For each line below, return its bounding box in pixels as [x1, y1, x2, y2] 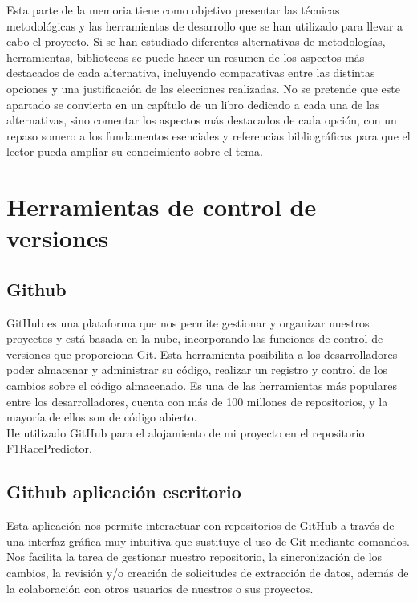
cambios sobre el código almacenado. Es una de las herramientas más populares [6, 377, 397, 394]
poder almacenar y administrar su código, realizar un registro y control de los [6, 361, 388, 378]
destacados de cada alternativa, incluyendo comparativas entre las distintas [6, 64, 375, 81]
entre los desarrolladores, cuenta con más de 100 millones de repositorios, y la [6, 393, 388, 409]
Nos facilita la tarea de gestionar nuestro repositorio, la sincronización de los [6, 548, 383, 565]
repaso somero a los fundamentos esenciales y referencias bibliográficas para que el [6, 127, 411, 144]
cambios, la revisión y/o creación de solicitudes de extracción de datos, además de [6, 564, 409, 581]
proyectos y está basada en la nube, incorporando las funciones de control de [6, 330, 383, 347]
